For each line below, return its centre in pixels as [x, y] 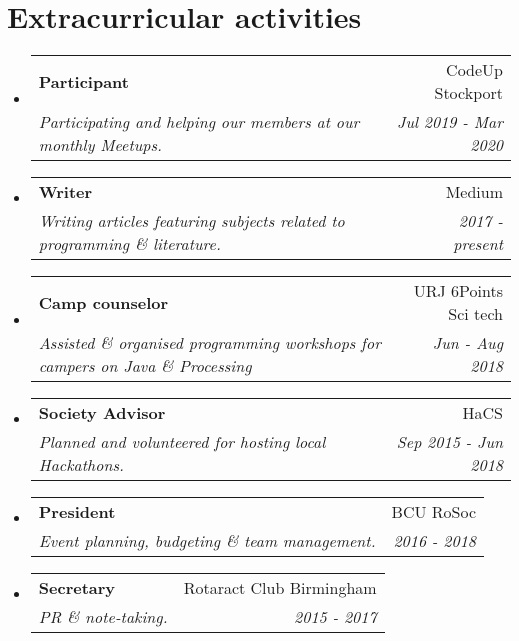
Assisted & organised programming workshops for [209, 343]
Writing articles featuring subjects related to [191, 221]
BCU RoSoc [433, 512]
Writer [65, 192]
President [77, 512]
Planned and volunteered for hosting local [182, 442]
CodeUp [474, 70]
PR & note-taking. [103, 617]
